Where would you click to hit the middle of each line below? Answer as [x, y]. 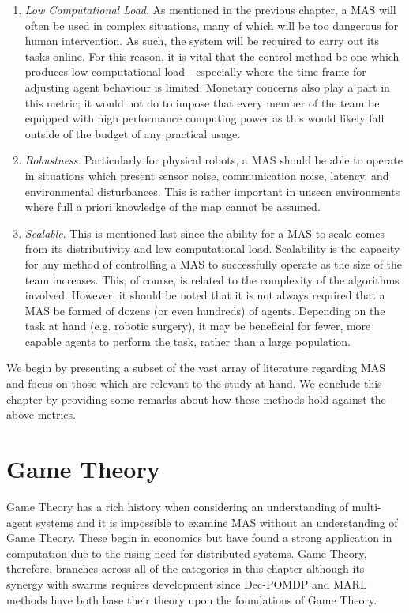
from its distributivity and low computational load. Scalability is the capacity [212, 248]
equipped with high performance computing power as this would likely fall [204, 118]
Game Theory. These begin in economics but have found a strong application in [199, 538]
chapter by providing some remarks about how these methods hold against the [196, 399]
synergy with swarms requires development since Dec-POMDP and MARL [187, 583]
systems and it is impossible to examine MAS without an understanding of [217, 522]
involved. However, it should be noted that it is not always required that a [205, 295]
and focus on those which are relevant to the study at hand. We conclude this [194, 384]
